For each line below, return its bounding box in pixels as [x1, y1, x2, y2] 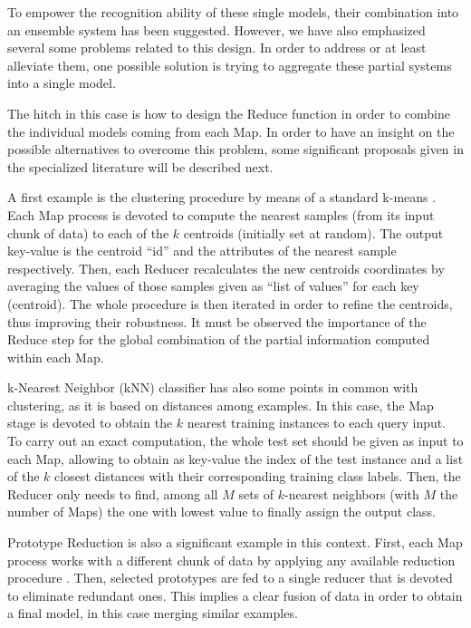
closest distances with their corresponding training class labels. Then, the [54, 467, 461, 486]
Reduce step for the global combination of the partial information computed [7, 330, 430, 349]
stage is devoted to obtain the [7, 413, 173, 432]
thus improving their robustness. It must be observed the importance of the [7, 312, 427, 331]
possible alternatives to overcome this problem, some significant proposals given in [7, 140, 464, 159]
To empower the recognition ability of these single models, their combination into [7, 3, 459, 21]
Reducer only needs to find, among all [7, 484, 218, 503]
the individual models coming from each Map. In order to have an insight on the [7, 121, 455, 140]
